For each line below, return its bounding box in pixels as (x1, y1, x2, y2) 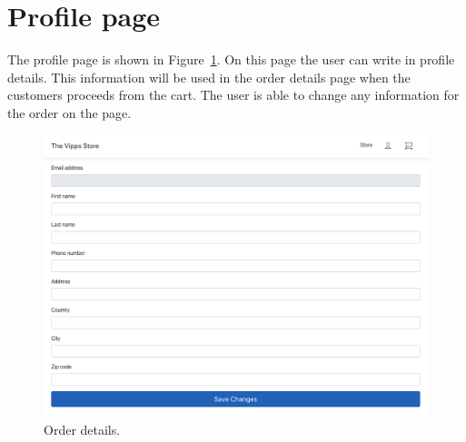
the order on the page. (7, 103, 132, 122)
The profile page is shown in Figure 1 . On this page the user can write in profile (7, 50, 455, 69)
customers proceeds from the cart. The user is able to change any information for (7, 85, 460, 104)
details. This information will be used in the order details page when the (7, 67, 411, 86)
